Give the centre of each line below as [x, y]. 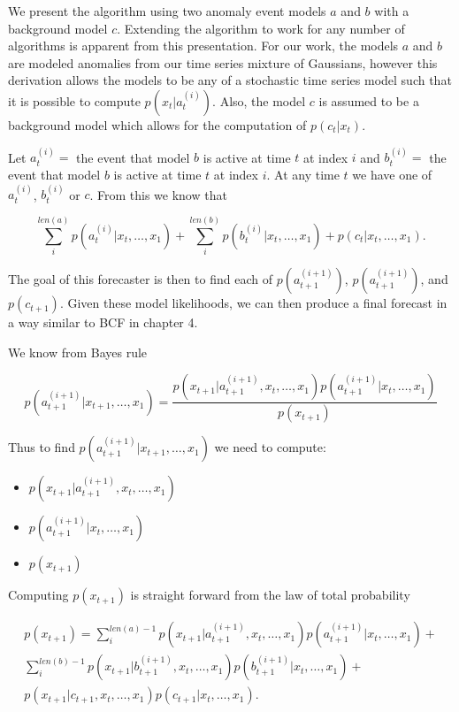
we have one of [392, 174]
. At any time [303, 174]
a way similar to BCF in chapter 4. [103, 322]
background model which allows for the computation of [157, 124]
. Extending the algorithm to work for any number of [261, 28]
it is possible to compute [74, 100]
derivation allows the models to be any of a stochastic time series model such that [230, 80]
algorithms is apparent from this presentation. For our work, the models [203, 46]
